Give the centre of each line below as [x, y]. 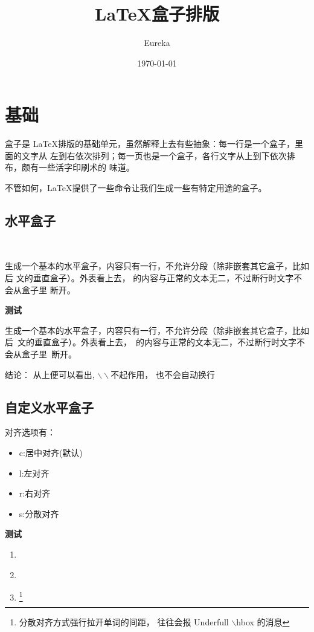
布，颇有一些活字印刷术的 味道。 [70, 167]
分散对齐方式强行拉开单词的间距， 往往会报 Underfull [124, 622]
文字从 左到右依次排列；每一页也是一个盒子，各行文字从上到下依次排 [158, 155]
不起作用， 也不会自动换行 [163, 374]
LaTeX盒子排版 [157, 14]
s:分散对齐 [39, 513]
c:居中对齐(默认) [51, 452]
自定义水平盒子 [49, 407]
